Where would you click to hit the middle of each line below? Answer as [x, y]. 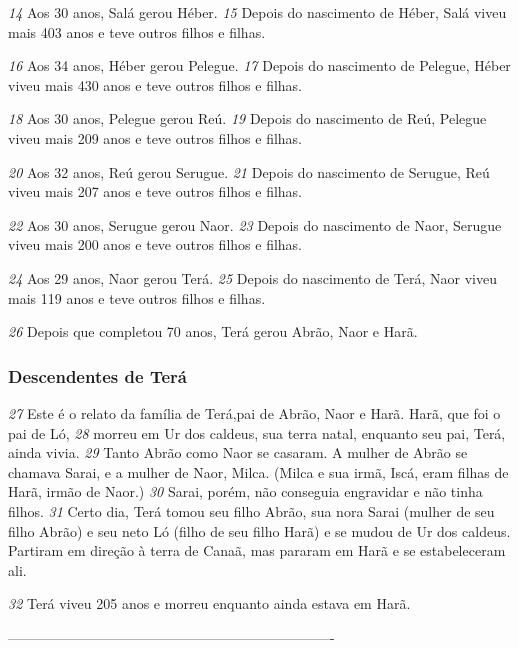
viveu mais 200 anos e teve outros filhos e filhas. [155, 244]
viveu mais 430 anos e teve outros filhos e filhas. [155, 84]
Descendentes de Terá [97, 375]
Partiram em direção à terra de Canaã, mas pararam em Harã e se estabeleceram [257, 550]
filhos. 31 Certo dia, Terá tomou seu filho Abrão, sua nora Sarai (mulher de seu [251, 510]
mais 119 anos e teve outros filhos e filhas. [137, 297]
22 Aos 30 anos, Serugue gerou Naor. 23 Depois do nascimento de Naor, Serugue [255, 224]
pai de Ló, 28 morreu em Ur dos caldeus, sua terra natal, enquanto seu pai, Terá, [257, 432]
